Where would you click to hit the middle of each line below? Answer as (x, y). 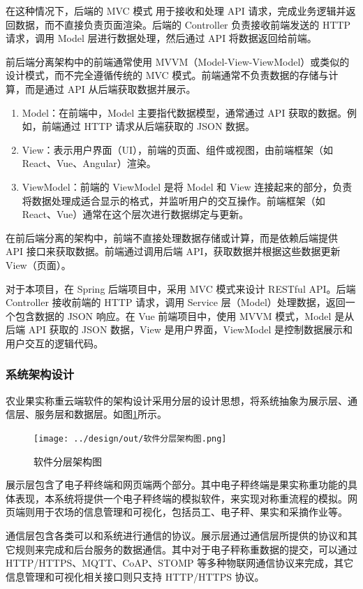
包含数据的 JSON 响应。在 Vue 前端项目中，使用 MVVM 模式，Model (173, 315)
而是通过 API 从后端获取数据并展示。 (110, 88)
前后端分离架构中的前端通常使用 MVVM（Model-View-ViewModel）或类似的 (178, 61)
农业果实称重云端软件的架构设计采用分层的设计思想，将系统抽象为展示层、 (177, 400)
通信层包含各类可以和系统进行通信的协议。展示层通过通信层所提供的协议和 (177, 535)
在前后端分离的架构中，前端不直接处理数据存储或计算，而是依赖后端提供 (172, 237)
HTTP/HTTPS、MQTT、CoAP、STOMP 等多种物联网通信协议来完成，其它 (180, 563)
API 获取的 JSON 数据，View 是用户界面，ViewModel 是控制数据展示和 (190, 329)
